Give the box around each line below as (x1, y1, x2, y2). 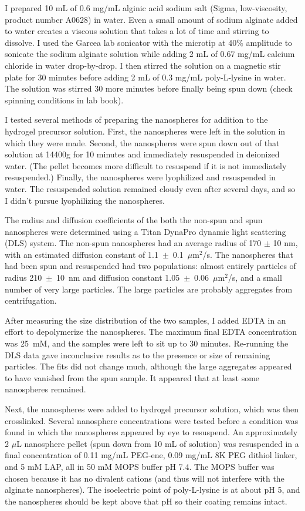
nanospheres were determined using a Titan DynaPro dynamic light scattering (5, 225, 286, 237)
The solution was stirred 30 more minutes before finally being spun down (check (5, 82, 293, 95)
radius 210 (5, 271, 42, 284)
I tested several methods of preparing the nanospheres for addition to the (5, 113, 268, 126)
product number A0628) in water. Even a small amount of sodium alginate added (5, 13, 298, 25)
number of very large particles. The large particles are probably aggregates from (5, 283, 293, 295)
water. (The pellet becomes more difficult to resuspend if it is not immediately (5, 159, 287, 172)
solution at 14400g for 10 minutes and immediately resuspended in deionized (5, 148, 280, 160)
